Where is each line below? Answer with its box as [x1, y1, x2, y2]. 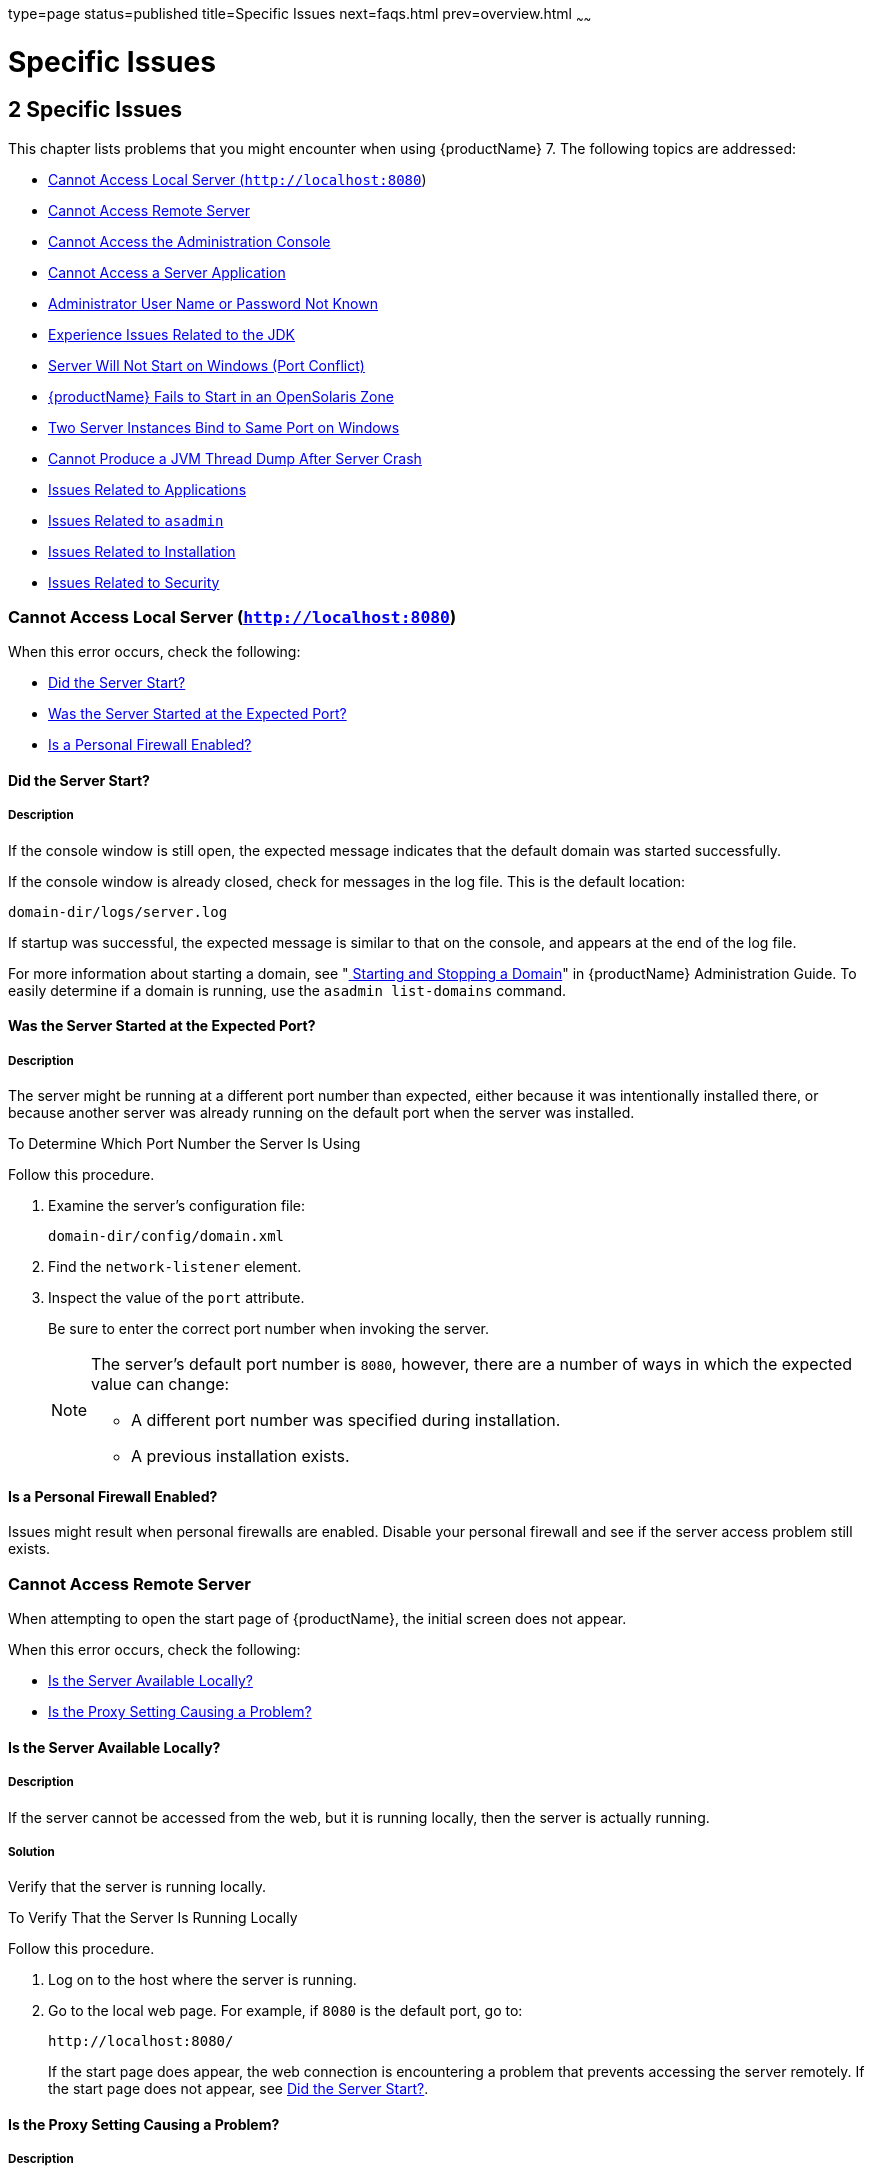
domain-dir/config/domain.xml [48, 1228, 285, 1245]
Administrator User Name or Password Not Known [48, 294, 378, 312]
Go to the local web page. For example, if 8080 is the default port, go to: [48, 2002, 523, 2020]
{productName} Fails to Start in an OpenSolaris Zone [48, 387, 394, 405]
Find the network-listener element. [48, 1258, 302, 1276]
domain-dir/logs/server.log [8, 903, 228, 920]
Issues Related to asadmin [48, 511, 224, 529]
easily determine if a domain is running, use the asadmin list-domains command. [8, 981, 567, 999]
